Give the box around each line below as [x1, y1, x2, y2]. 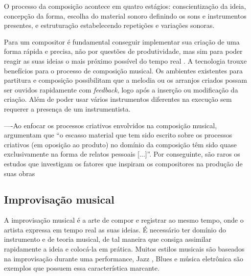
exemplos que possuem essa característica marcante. [4, 263, 160, 273]
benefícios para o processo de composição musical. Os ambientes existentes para [4, 65, 243, 75]
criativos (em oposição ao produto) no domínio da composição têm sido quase [4, 139, 237, 149]
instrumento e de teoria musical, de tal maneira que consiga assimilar [4, 234, 212, 244]
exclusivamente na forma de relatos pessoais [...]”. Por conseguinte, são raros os [4, 149, 240, 159]
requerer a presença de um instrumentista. [4, 103, 131, 114]
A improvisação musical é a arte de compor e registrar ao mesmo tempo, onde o [4, 215, 244, 225]
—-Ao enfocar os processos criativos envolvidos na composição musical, [4, 120, 217, 130]
